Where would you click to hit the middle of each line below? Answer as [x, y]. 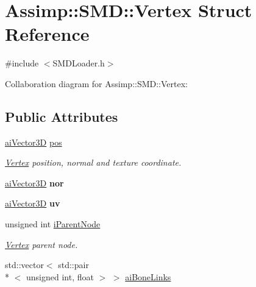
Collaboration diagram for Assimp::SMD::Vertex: [97, 83]
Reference [47, 34]
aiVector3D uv [33, 203]
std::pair [73, 265]
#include [22, 63]
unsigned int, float [60, 276]
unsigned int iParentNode [53, 224]
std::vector [24, 265]
